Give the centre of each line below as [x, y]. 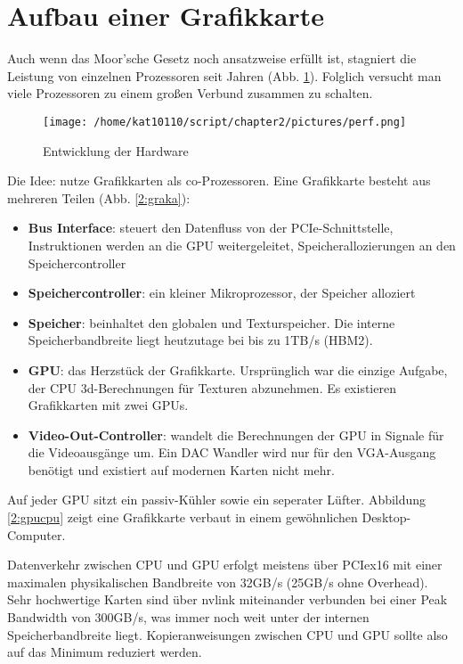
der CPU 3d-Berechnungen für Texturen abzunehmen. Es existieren [212, 387]
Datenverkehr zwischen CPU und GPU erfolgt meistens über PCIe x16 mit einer [225, 565]
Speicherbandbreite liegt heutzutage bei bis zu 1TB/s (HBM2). [200, 340]
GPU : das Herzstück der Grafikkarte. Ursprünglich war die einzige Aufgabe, [238, 369]
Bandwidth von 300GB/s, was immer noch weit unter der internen [188, 617]
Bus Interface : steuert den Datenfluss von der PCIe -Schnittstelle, [211, 228]
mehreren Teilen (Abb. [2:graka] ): [99, 197]
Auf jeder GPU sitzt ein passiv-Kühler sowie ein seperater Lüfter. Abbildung [217, 500]
